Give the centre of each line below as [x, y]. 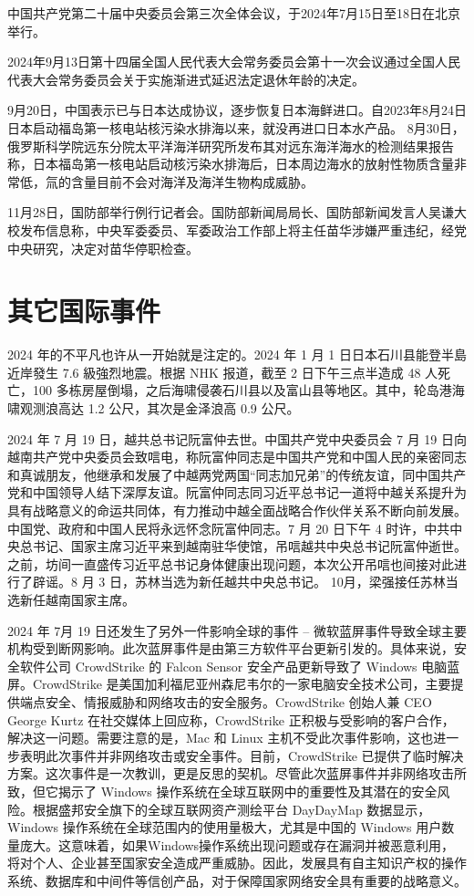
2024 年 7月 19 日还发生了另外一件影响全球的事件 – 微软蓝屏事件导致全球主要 [237, 630]
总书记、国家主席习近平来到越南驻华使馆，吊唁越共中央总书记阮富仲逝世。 [243, 546]
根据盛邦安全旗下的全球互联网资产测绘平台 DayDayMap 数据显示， [232, 809]
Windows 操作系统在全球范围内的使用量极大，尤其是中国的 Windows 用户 [225, 827]
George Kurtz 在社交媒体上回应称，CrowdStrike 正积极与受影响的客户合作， [231, 719]
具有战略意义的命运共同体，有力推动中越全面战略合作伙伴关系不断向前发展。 [237, 510]
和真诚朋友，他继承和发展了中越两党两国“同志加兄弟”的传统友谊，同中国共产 [237, 474]
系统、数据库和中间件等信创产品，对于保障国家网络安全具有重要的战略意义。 [237, 880]
